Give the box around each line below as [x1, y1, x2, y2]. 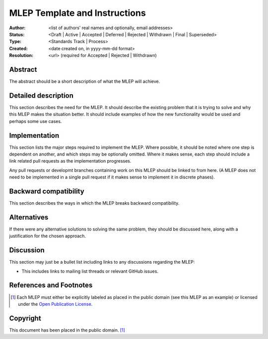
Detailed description [9, 91, 74, 100]
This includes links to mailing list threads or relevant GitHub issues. [21, 268, 159, 274]
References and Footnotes [9, 281, 93, 289]
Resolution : [9, 53, 34, 58]
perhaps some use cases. [9, 118, 62, 124]
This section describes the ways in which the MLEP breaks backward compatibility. [9, 200, 180, 206]
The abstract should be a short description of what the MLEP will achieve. [9, 78, 160, 84]
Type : [9, 39, 22, 45]
